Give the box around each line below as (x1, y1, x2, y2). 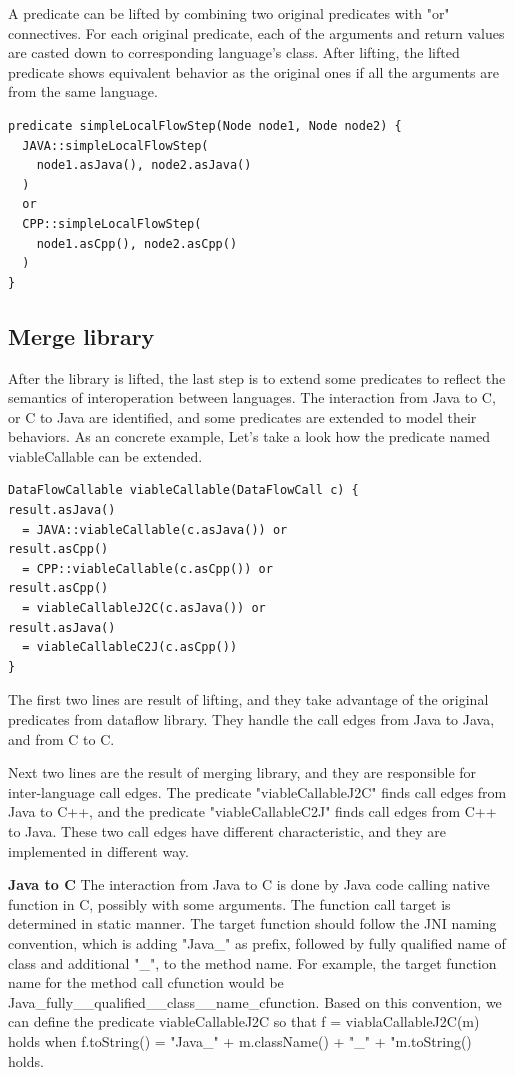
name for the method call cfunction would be (8, 972, 284, 993)
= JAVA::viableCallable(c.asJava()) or (22, 522, 288, 537)
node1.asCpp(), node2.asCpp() (36, 236, 238, 251)
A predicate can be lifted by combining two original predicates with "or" (8, 3, 450, 23)
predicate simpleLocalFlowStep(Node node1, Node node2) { (8, 118, 402, 133)
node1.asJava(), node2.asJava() (36, 158, 252, 173)
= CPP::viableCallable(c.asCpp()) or (22, 561, 273, 576)
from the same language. (8, 81, 158, 102)
